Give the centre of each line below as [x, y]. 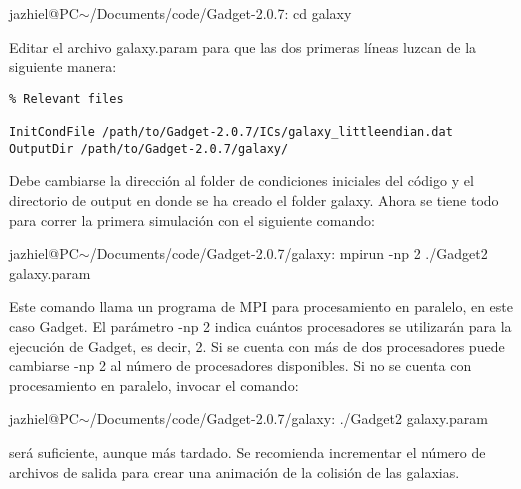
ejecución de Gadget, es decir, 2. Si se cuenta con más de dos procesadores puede [257, 345]
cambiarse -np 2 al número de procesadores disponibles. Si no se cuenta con [240, 365]
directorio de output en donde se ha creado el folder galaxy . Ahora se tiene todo [254, 200]
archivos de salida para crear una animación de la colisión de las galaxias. [234, 471]
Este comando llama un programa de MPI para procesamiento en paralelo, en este [261, 306]
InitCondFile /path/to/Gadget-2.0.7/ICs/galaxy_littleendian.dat [231, 132]
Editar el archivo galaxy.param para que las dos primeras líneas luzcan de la [243, 46]
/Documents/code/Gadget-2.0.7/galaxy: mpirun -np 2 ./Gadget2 [288, 253]
